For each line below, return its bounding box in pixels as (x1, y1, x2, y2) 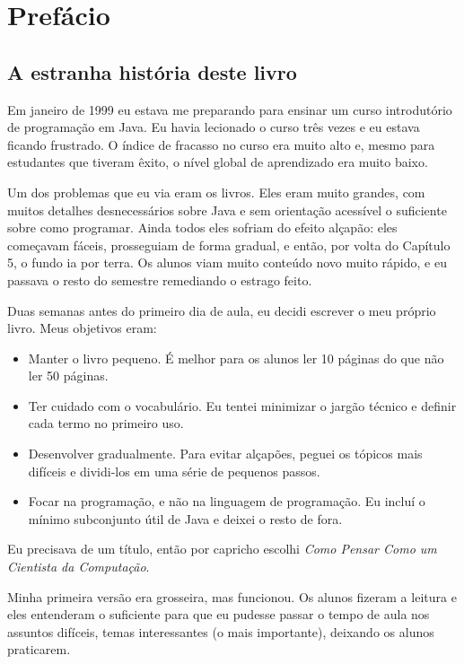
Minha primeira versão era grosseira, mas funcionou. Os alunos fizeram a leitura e (7, 587, 457, 606)
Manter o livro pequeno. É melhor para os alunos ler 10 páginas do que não (28, 348, 444, 367)
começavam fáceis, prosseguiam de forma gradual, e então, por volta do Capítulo (7, 235, 451, 254)
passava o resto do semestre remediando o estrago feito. (7, 270, 312, 289)
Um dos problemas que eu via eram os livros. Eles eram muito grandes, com (7, 182, 425, 201)
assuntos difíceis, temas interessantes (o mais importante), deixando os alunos (7, 622, 434, 641)
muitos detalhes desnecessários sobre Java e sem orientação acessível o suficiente (7, 200, 447, 219)
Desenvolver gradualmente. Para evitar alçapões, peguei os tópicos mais (28, 444, 423, 463)
